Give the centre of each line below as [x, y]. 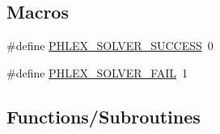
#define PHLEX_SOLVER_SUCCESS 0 [110, 46]
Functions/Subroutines [104, 116]
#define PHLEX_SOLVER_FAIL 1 [97, 72]
